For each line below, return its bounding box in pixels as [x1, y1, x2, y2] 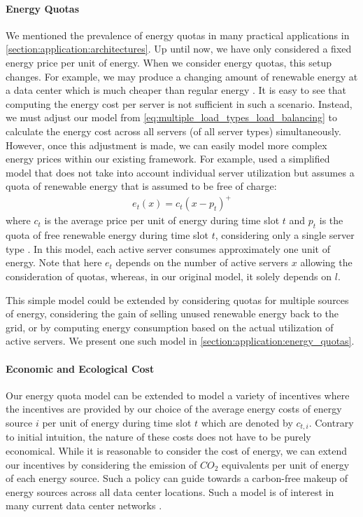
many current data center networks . [6, 498, 162, 513]
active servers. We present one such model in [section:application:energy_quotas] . [6, 333, 355, 348]
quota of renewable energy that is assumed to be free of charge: [6, 179, 277, 193]
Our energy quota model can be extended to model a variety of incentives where [6, 387, 350, 402]
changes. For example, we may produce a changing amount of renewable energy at [6, 69, 358, 83]
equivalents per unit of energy [222, 457, 350, 471]
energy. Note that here [6, 255, 102, 270]
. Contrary [308, 415, 354, 429]
